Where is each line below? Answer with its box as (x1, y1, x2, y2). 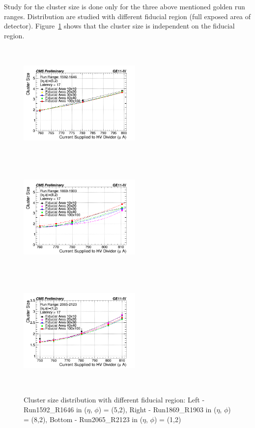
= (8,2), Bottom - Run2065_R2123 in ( (24, 414, 143, 424)
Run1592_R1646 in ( (24, 404, 87, 415)
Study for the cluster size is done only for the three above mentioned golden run (4, 1, 245, 11)
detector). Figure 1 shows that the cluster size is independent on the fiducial (4, 21, 235, 31)
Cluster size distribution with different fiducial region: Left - (24, 395, 205, 405)
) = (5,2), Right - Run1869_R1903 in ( (98, 404, 217, 415)
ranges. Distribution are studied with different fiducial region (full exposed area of (4, 11, 251, 21)
